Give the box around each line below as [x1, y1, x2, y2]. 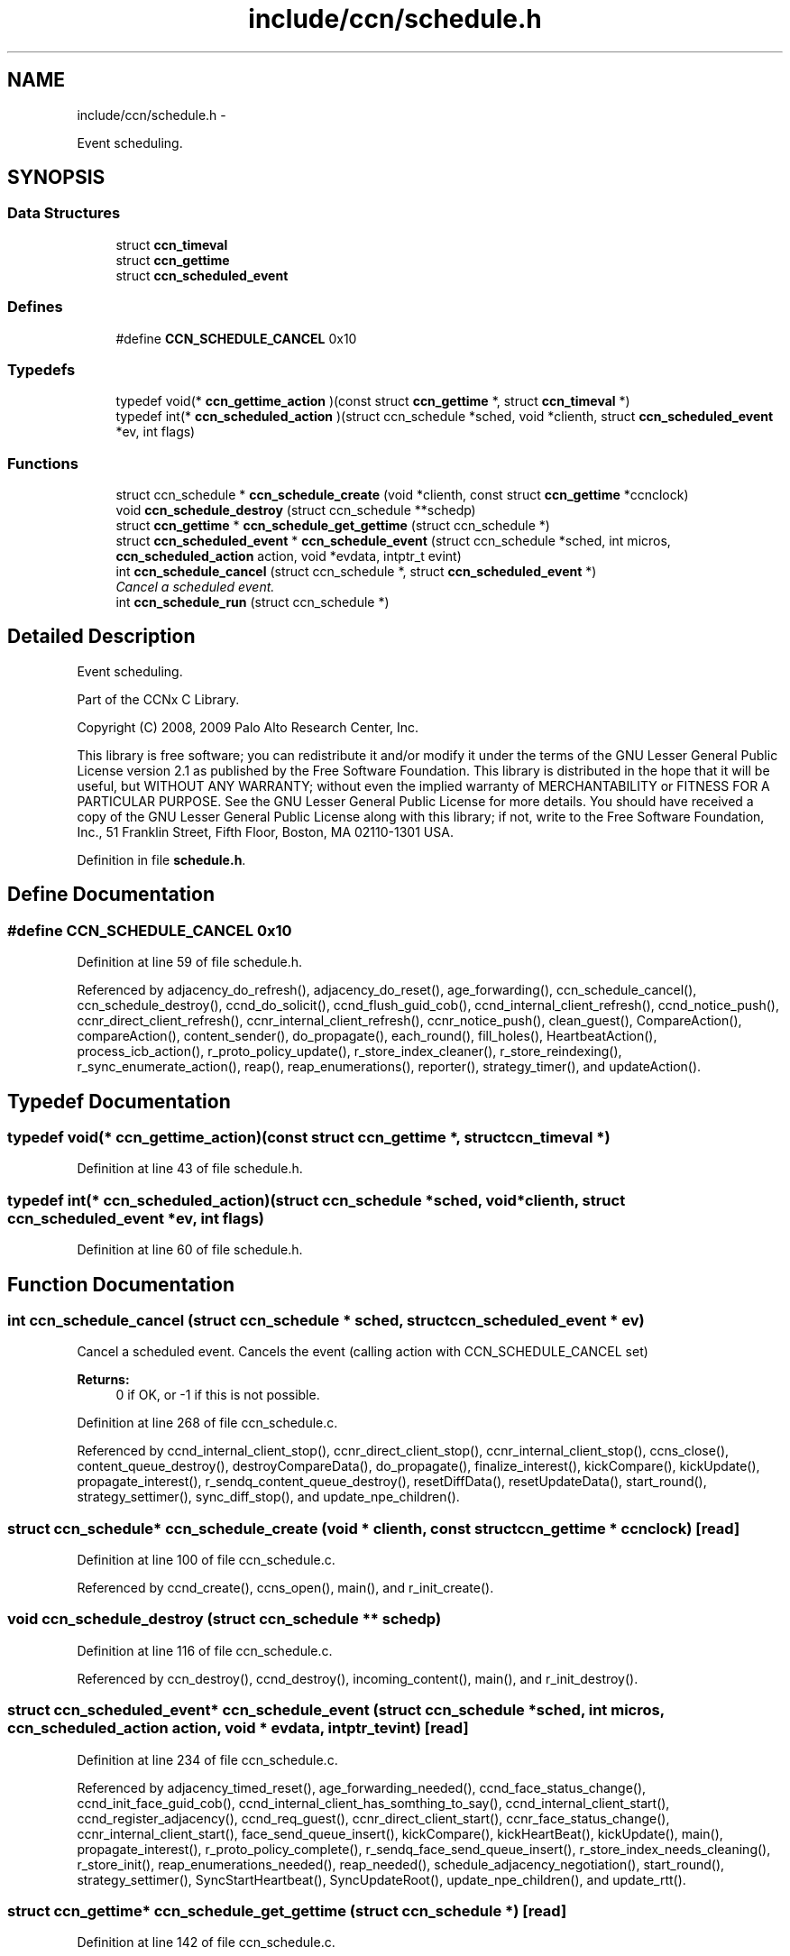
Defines [7, 298, 63, 317]
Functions [7, 454, 78, 473]
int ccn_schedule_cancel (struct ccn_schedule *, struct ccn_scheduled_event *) [115, 564, 597, 580]
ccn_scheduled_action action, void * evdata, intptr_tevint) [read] [7, 1719, 469, 1738]
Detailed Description [7, 625, 196, 648]
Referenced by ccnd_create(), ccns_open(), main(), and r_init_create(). [77, 1580, 494, 1596]
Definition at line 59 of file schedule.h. [77, 954, 303, 970]
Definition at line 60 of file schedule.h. [77, 1242, 303, 1258]
